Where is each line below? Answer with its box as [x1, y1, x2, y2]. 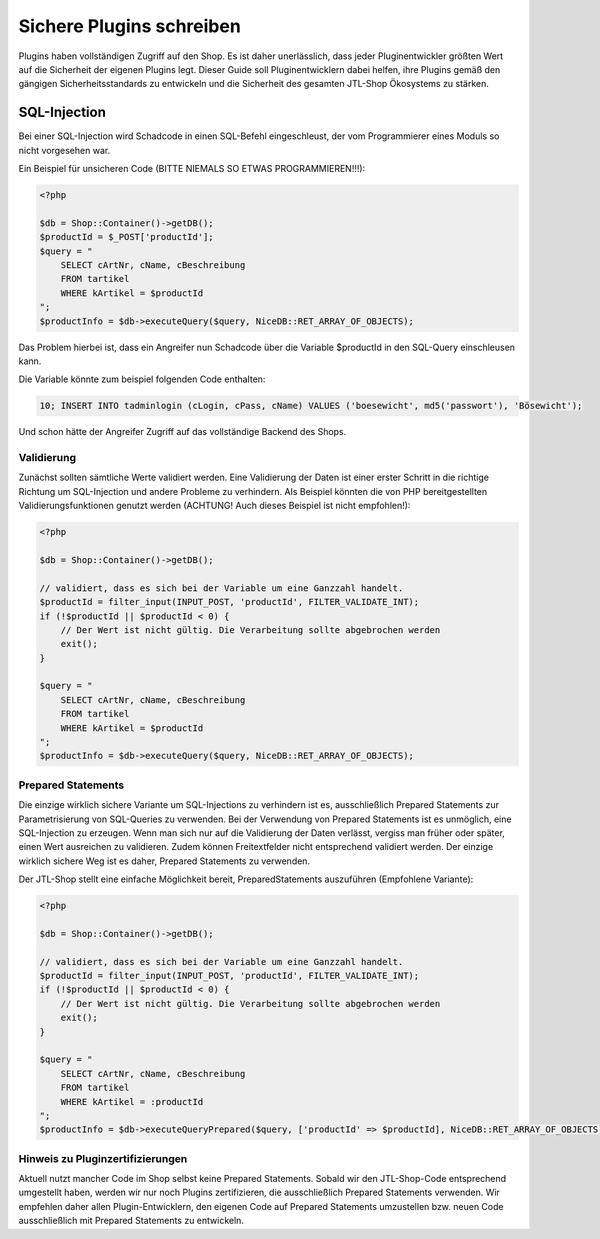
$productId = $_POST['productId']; [39, 231, 214, 243]
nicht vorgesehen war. [18, 144, 111, 156]
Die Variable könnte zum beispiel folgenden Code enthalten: [18, 373, 266, 385]
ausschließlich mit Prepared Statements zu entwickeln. [18, 1215, 245, 1227]
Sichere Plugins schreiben [18, 15, 242, 37]
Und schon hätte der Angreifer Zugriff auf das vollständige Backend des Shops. [18, 426, 347, 438]
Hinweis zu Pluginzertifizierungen [18, 1151, 188, 1165]
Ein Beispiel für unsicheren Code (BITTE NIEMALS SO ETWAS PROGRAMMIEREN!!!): [18, 163, 366, 175]
